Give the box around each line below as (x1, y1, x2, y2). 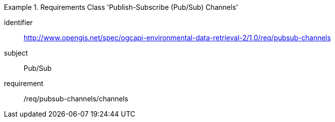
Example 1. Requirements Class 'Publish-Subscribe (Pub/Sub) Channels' (4, 3, 238, 11)
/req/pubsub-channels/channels (24, 94, 129, 103)
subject (4, 49, 28, 57)
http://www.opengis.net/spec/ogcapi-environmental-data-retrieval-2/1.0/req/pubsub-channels (24, 33, 331, 42)
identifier (4, 18, 33, 27)
